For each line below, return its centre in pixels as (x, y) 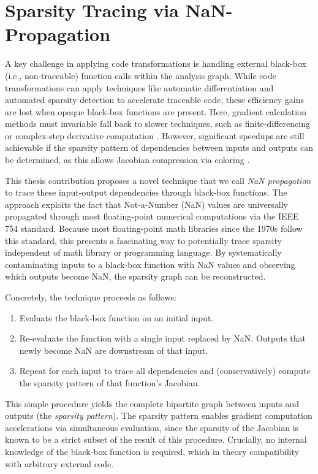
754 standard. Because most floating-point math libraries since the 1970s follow (154, 228)
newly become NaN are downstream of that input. (114, 350)
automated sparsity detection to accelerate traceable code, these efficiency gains (155, 100)
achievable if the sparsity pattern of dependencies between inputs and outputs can (159, 147)
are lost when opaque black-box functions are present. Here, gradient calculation (156, 111)
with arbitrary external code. (59, 463)
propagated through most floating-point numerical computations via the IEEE (152, 216)
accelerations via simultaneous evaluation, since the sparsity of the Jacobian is (152, 427)
